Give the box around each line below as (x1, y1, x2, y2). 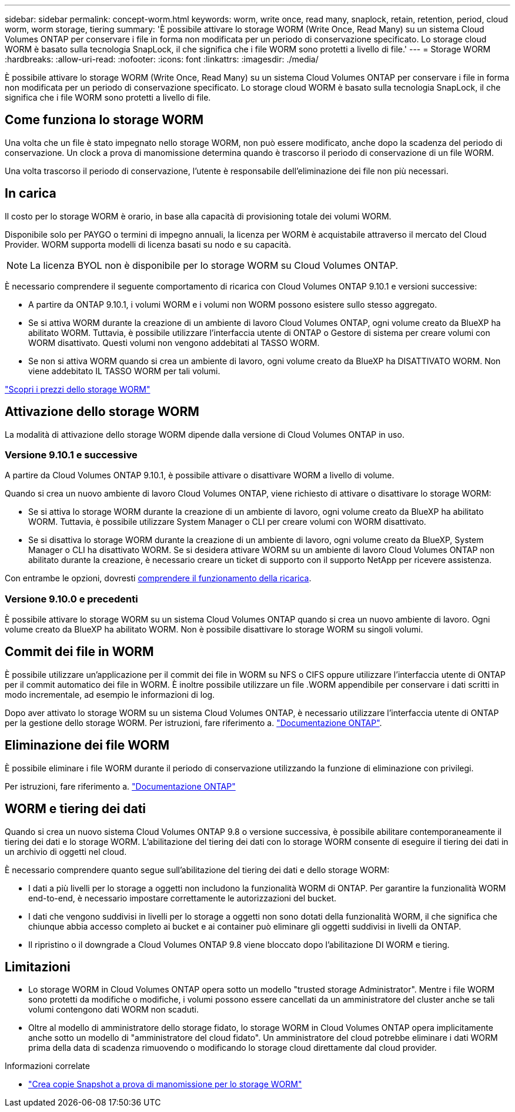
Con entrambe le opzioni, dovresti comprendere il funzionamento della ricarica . (5, 573, 312, 584)
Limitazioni (5, 959, 71, 974)
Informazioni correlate (5, 1061, 90, 1071)
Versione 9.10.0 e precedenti (5, 592, 138, 605)
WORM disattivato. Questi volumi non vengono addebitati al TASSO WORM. (28, 337, 320, 348)
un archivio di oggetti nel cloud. (5, 846, 127, 857)
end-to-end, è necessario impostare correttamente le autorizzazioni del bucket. (28, 893, 336, 903)
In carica (5, 186, 56, 201)
